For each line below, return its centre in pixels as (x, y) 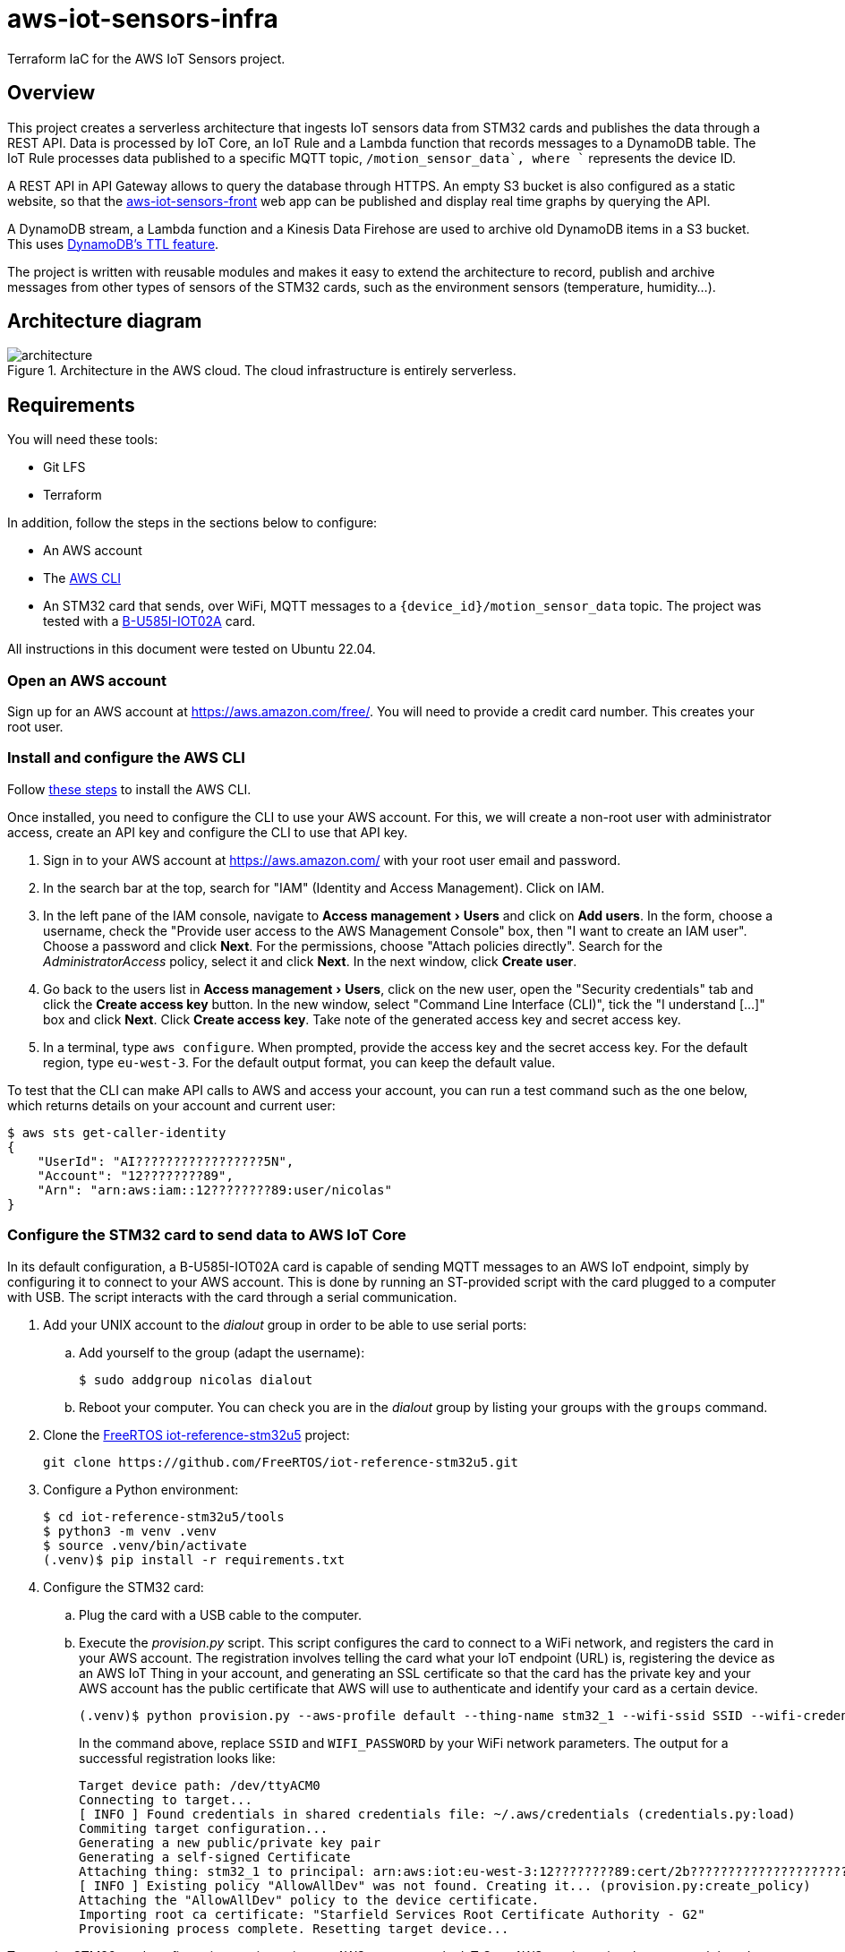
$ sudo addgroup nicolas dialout (196, 1379)
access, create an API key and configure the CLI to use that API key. (208, 832)
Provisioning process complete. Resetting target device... (294, 1928)
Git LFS (64, 467)
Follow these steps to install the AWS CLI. (129, 789)
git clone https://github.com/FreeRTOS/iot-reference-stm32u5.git (281, 1462)
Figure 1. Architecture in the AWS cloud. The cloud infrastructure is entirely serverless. (262, 371)
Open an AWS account (87, 680)
